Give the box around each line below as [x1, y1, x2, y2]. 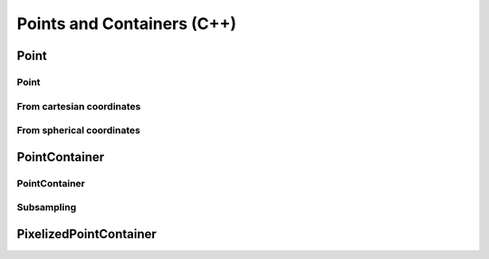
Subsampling [16, 201, 77, 214]
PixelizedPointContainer [16, 226, 158, 242]
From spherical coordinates [16, 124, 140, 137]
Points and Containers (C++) [16, 14, 237, 34]
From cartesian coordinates [16, 100, 141, 112]
